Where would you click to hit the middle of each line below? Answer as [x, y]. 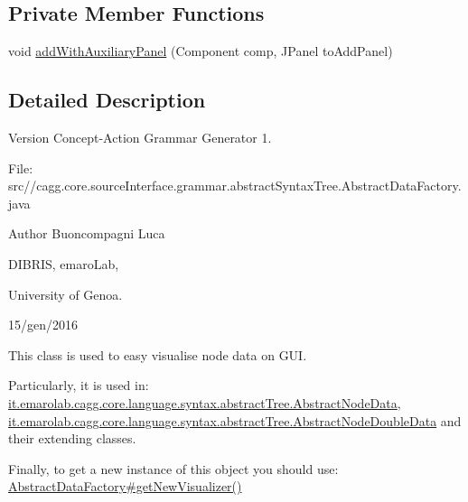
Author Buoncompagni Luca [87, 233]
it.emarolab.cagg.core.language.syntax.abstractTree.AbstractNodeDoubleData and [235, 420]
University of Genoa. [66, 294]
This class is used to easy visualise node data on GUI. [158, 354]
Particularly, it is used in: [79, 385]
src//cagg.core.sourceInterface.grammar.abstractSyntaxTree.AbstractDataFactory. [235, 186]
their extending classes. [72, 438]
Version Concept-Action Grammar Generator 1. [140, 137]
